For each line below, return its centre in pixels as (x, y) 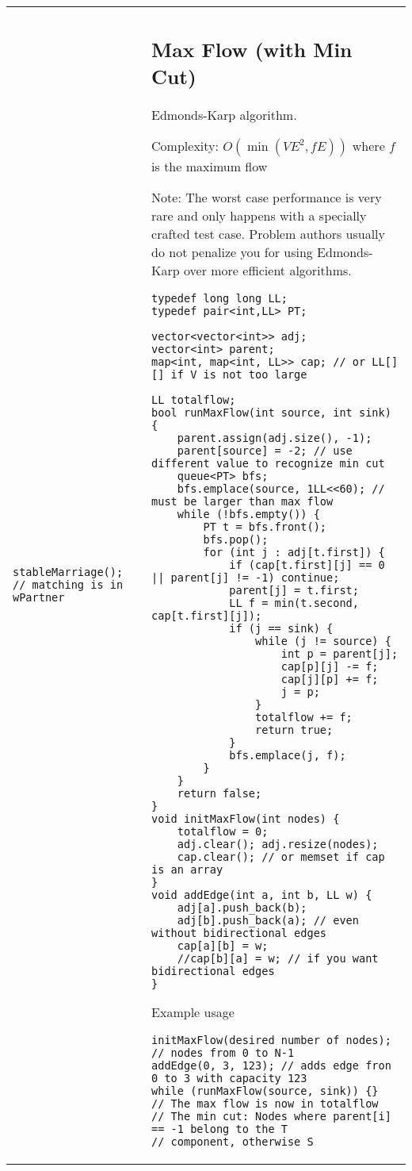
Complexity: (185, 145)
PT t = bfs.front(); (265, 526)
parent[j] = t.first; (294, 590)
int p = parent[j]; (340, 653)
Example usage (193, 1012)
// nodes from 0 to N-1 (223, 1052)
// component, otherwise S (233, 1141)
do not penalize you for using (232, 251)
